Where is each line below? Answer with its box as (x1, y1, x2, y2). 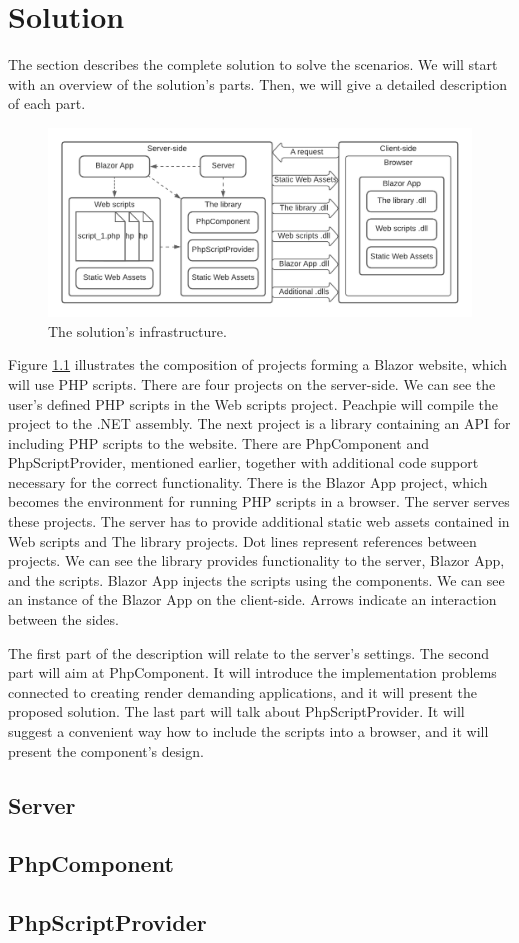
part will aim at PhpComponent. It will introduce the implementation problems (8, 662, 497, 683)
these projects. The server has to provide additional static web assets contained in (8, 511, 510, 532)
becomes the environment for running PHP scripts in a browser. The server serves (8, 491, 510, 512)
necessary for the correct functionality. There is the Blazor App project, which (8, 471, 488, 492)
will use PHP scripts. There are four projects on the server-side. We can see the (8, 373, 496, 394)
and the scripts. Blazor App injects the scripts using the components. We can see (8, 569, 505, 590)
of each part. (8, 93, 86, 114)
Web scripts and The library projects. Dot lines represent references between (8, 530, 477, 551)
